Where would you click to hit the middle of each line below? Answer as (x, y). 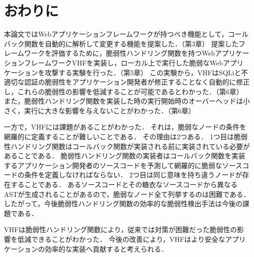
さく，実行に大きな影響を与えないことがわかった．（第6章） (100, 110)
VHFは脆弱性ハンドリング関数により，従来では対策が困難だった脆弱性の (120, 229)
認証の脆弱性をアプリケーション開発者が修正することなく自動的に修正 (137, 82)
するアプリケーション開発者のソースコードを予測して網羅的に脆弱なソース (123, 165)
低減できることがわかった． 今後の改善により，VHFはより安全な (121, 239)
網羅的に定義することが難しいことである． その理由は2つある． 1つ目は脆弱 (126, 137)
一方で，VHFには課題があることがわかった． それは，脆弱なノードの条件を (125, 127)
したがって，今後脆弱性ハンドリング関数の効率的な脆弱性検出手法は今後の (123, 203)
